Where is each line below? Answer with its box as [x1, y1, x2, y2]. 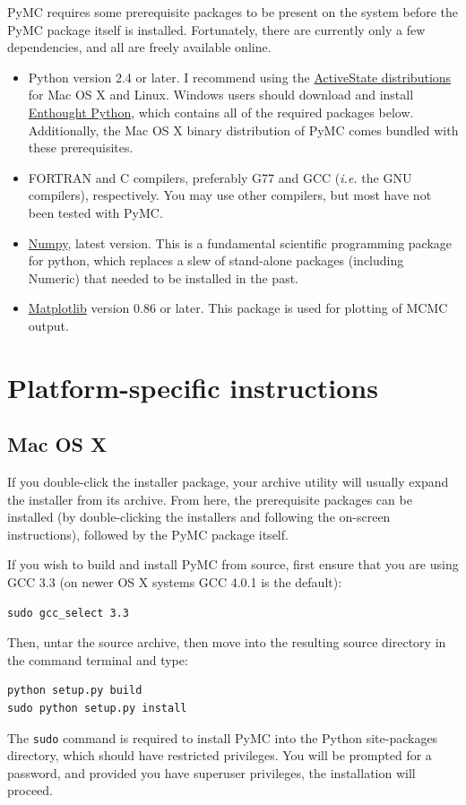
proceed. [7, 781, 53, 800]
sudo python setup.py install [7, 702, 187, 715]
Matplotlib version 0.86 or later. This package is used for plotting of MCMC [28, 299, 448, 317]
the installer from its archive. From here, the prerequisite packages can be [7, 489, 412, 508]
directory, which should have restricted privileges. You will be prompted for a [7, 746, 432, 765]
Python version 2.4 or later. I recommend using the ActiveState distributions [28, 67, 452, 86]
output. [28, 316, 69, 334]
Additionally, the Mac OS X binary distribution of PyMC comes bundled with [28, 120, 459, 139]
